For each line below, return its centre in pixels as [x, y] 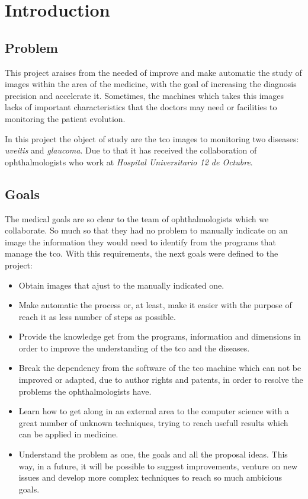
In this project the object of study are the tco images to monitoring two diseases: [152, 138]
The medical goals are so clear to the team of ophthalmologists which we [137, 218]
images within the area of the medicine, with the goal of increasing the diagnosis [151, 84]
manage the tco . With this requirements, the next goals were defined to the [142, 253]
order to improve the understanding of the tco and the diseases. [134, 348]
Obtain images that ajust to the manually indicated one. [121, 285]
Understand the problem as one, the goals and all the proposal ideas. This [153, 454]
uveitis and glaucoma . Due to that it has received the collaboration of [131, 150]
